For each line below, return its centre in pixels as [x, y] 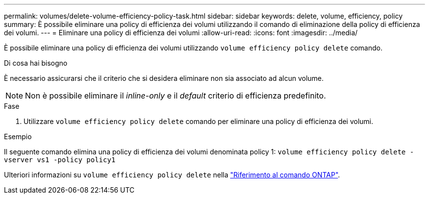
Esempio [18, 136]
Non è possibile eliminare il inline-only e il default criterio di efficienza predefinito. [176, 96]
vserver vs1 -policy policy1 [60, 160]
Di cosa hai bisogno [36, 63]
